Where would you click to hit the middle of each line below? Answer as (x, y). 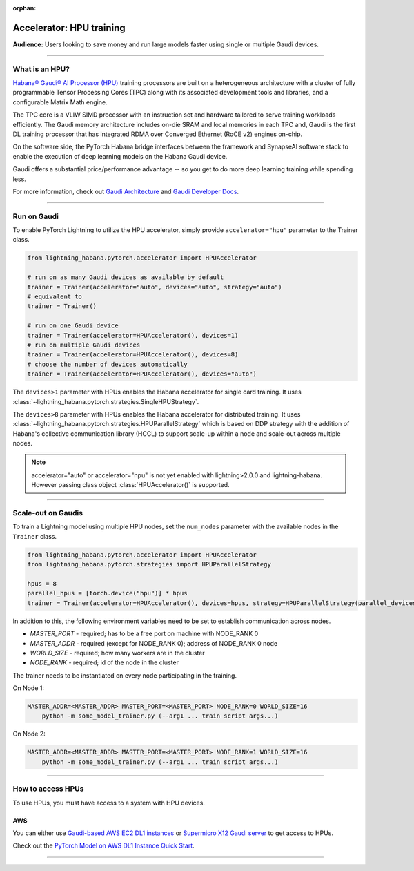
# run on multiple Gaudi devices (84, 345)
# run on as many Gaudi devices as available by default (126, 277)
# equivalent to (55, 297)
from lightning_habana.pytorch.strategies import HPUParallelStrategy (149, 564)
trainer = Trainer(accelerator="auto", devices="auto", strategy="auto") (155, 287)
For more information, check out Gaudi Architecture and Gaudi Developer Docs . (126, 191)
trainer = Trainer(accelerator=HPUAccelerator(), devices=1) (133, 335)
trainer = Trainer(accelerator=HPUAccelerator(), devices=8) (133, 355)
